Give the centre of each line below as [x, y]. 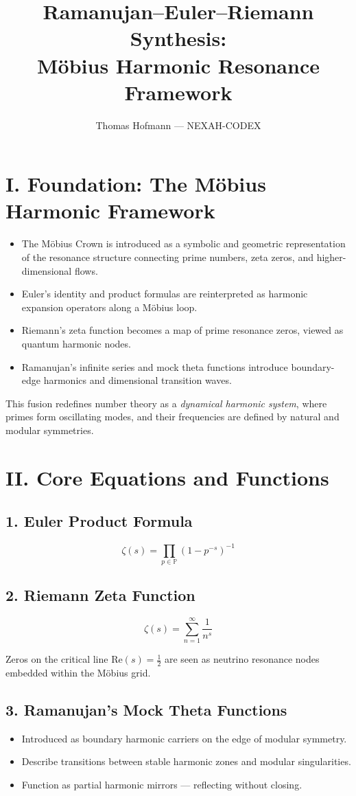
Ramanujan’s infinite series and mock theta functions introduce [155, 366]
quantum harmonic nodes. [76, 343]
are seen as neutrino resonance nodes [242, 659]
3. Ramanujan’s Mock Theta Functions [146, 710]
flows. [86, 270]
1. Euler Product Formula [99, 521]
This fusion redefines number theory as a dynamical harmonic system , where [166, 403]
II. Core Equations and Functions [167, 477]
